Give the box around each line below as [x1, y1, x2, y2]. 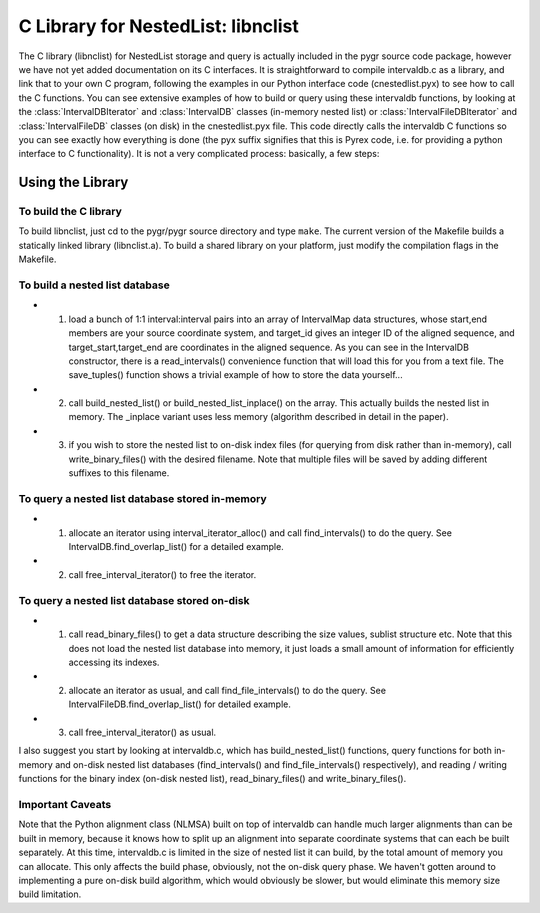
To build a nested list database [18, 278, 170, 292]
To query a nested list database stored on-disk [18, 593, 250, 607]
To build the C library [18, 205, 122, 219]
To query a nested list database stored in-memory [18, 491, 267, 505]
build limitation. [18, 888, 82, 900]
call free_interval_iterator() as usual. [68, 726, 217, 739]
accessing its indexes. [68, 656, 160, 669]
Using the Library [18, 174, 129, 191]
